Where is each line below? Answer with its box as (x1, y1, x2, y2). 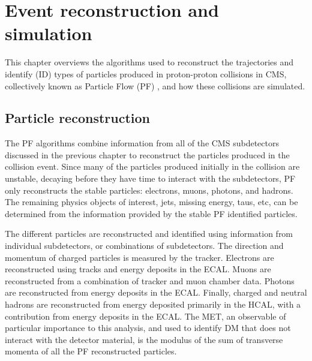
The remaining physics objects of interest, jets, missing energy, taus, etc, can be (5, 195, 298, 208)
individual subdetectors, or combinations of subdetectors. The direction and (5, 239, 284, 252)
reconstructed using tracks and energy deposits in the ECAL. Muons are (5, 263, 271, 275)
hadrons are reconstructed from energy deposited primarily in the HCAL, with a (5, 298, 301, 311)
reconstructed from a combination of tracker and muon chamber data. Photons (5, 274, 295, 287)
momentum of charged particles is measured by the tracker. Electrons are (5, 251, 274, 263)
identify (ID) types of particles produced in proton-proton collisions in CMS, (5, 67, 287, 80)
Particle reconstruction (5, 109, 151, 127)
